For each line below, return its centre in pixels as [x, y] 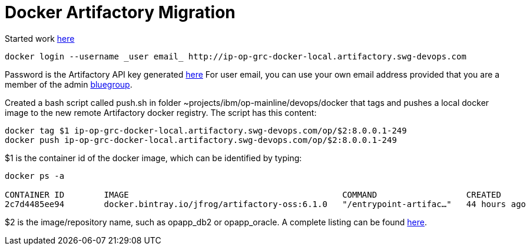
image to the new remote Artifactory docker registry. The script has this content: [161, 112]
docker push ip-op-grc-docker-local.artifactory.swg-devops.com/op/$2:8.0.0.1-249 [201, 140]
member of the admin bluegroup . [69, 84]
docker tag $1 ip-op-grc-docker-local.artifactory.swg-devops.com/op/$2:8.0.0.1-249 [206, 130]
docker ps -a [35, 176]
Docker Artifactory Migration [120, 12]
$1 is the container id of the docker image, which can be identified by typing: [153, 158]
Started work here [40, 38]
